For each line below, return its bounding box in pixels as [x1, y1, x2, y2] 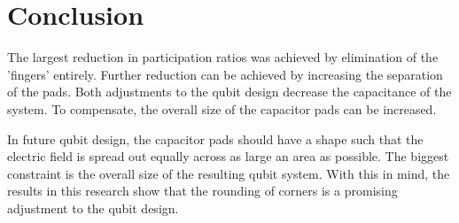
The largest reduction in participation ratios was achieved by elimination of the [7, 48, 439, 66]
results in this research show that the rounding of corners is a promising [7, 181, 398, 200]
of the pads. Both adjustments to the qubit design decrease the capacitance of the [7, 82, 452, 101]
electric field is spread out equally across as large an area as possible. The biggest [7, 147, 449, 165]
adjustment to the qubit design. [7, 198, 179, 217]
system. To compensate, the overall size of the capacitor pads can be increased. [7, 99, 437, 118]
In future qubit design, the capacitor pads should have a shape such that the [7, 129, 424, 148]
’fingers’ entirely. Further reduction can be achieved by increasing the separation [7, 65, 443, 83]
